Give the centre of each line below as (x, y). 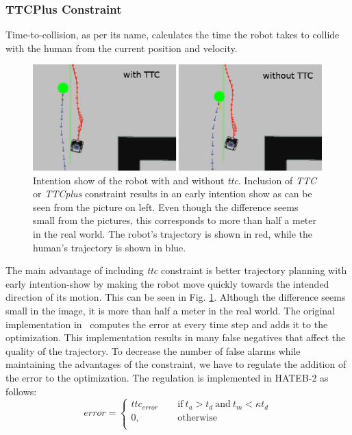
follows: (21, 391)
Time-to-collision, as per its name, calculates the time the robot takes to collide (173, 35)
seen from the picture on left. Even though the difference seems (166, 207)
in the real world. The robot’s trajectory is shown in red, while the (173, 234)
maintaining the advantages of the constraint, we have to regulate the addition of (176, 364)
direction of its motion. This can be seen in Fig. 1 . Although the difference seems (176, 297)
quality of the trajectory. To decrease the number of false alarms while (153, 350)
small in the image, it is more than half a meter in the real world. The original (170, 311)
